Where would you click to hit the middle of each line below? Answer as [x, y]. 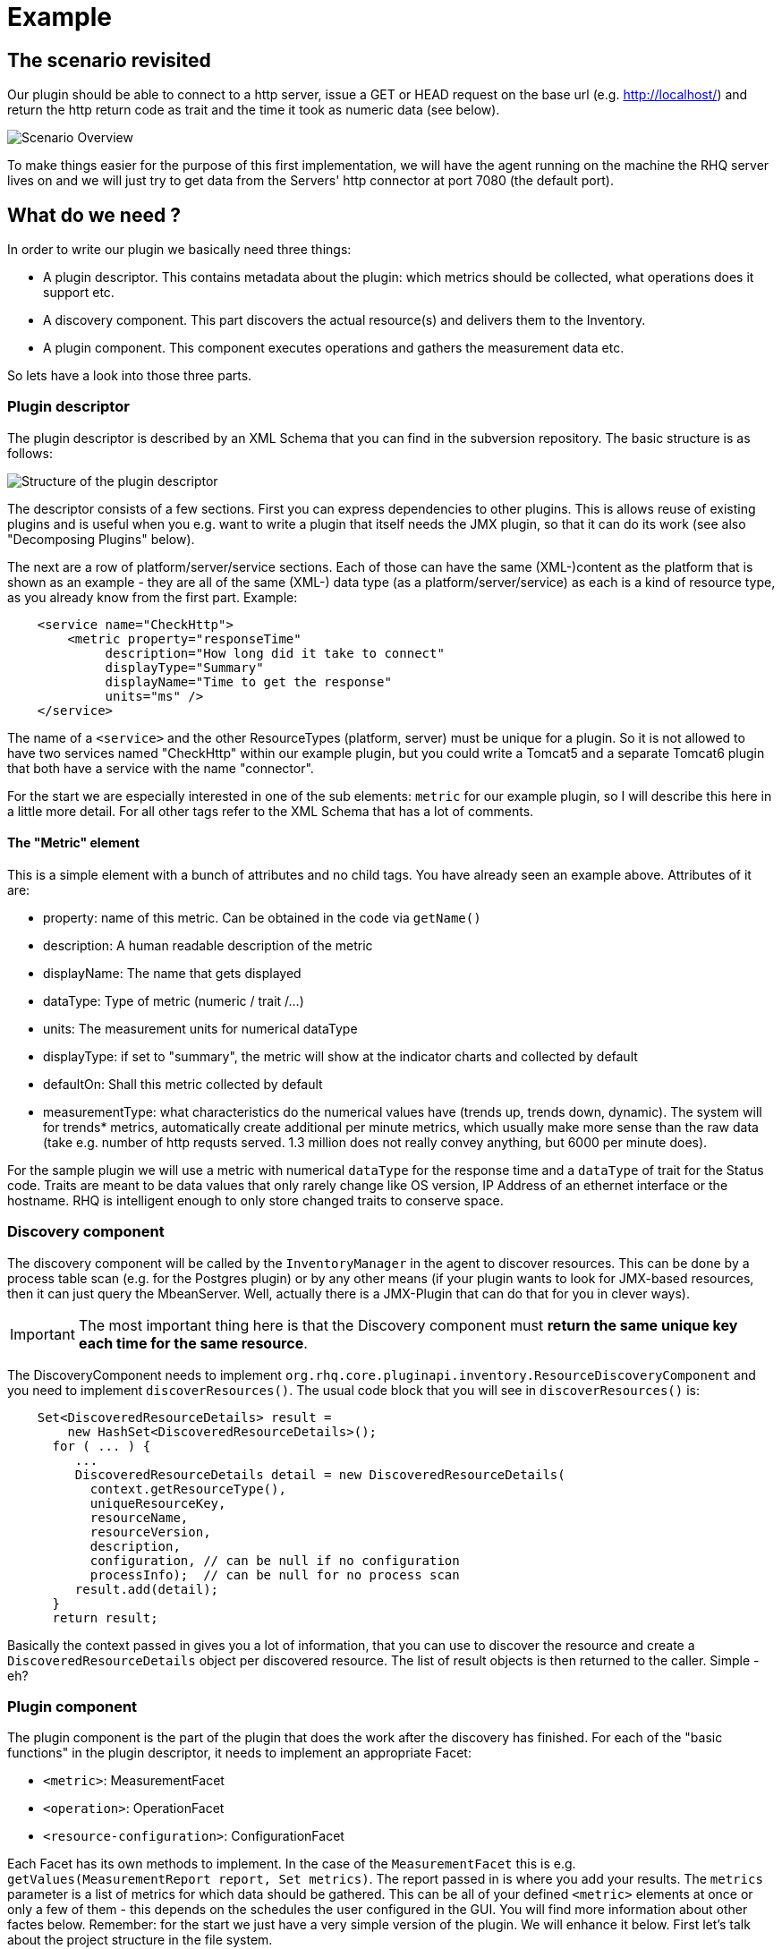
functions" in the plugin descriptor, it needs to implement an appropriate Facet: [239, 1753]
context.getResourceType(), [188, 1489]
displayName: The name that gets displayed [172, 973]
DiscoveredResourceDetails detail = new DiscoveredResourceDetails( [320, 1474]
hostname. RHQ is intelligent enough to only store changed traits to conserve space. [255, 1200]
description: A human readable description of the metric [208, 945]
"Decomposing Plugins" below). [101, 539]
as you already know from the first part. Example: [153, 597]
